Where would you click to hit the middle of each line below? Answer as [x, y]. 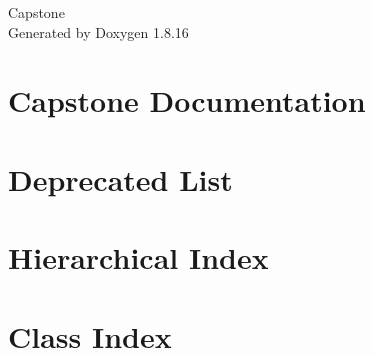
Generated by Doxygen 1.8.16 [98, 31]
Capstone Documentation [187, 100]
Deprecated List [120, 178]
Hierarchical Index [138, 257]
